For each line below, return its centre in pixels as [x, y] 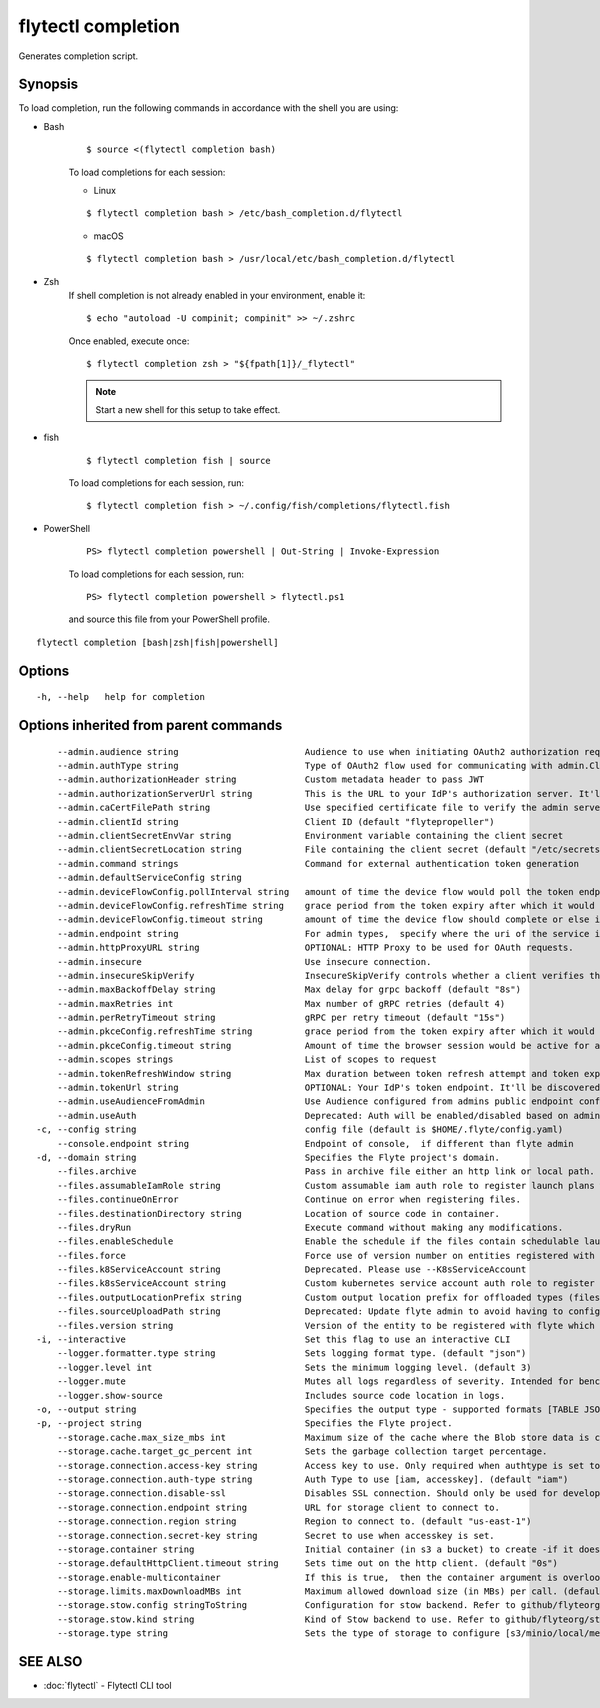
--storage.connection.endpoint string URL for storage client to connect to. [278, 1507]
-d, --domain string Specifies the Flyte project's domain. [268, 1157]
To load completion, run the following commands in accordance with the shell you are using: [208, 108]
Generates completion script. [78, 56]
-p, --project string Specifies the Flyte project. [244, 1423]
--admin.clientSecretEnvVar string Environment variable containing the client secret [310, 835]
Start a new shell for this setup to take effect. [188, 409]
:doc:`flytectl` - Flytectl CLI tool [107, 1686]
